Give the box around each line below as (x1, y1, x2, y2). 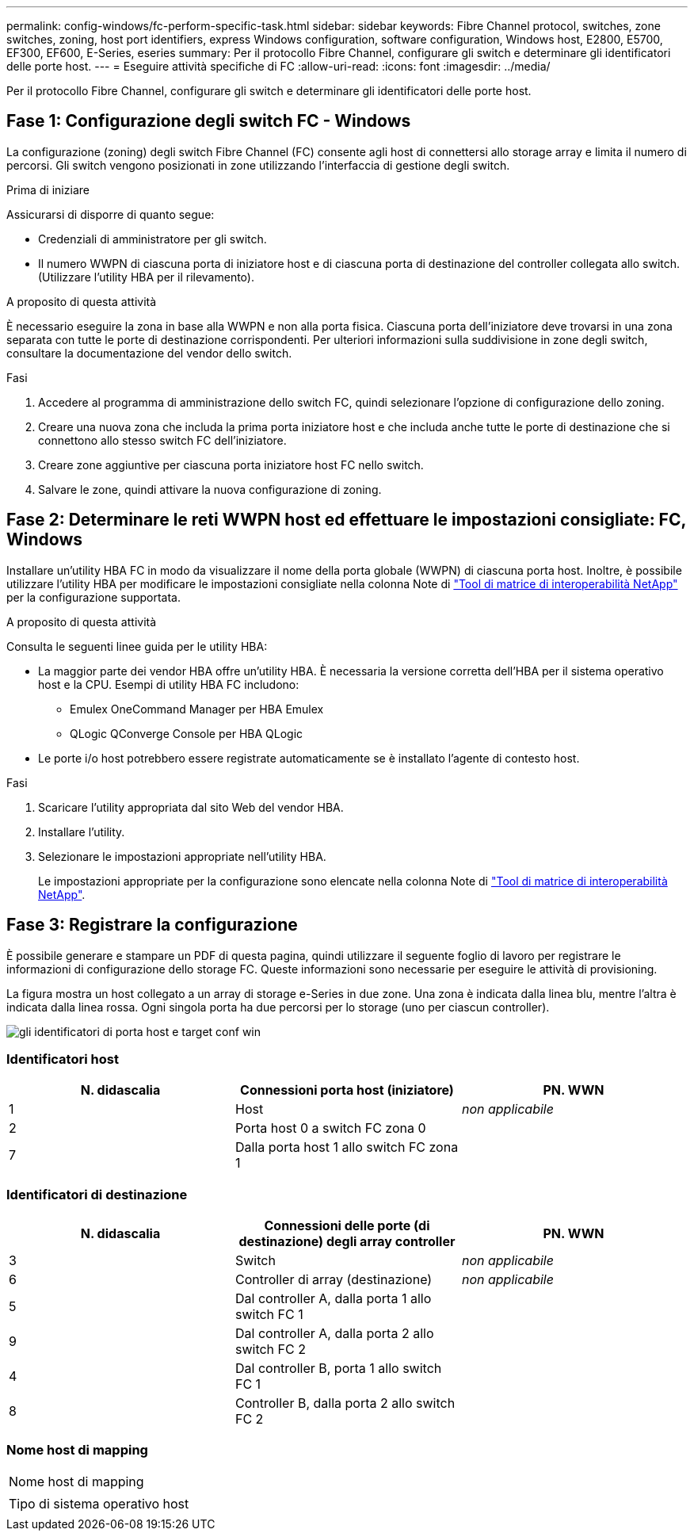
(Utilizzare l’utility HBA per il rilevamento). (38, 270, 254, 284)
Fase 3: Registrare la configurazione (6, 915, 298, 935)
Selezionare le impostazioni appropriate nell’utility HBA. (38, 849, 326, 863)
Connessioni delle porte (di (264, 1218, 430, 1234)
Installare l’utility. (38, 824, 125, 839)
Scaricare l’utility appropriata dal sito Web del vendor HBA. (38, 800, 344, 814)
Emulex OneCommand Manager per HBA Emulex (70, 702, 324, 716)
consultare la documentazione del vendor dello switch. (6, 346, 292, 360)
